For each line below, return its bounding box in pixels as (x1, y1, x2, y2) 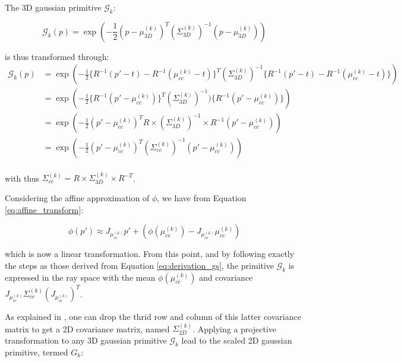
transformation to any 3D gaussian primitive (5, 334, 167, 347)
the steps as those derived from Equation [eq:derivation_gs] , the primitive (5, 259, 274, 271)
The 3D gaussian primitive (5, 1, 102, 13)
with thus (5, 172, 40, 184)
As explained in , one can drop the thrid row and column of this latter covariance (5, 310, 301, 323)
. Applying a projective (192, 322, 277, 335)
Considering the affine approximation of (5, 191, 150, 204)
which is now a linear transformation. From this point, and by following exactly (5, 247, 295, 260)
